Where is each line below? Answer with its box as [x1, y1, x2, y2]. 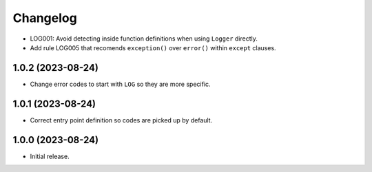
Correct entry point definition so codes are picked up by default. [30, 116, 213, 124]
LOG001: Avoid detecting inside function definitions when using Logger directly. [30, 34, 258, 43]
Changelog [12, 10, 77, 25]
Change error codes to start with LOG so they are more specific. [30, 80, 211, 88]
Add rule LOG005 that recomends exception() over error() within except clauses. [30, 43, 276, 52]
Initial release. [30, 152, 70, 160]
